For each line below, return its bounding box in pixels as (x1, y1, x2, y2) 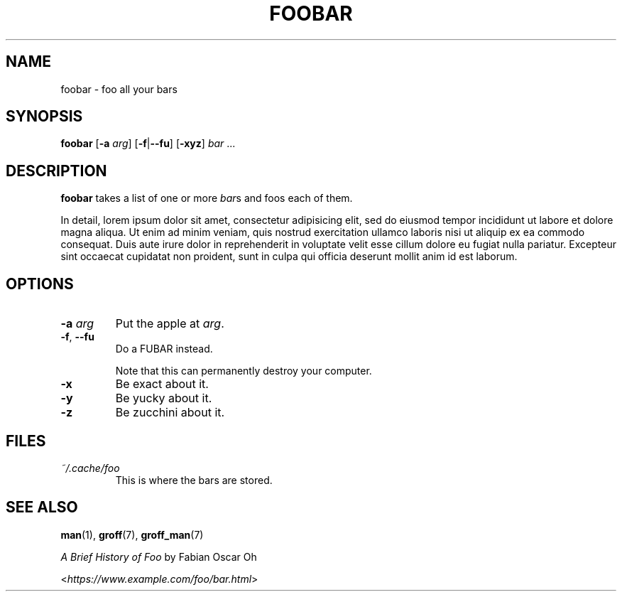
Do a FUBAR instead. (115, 343, 213, 355)
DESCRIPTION (6, 161, 107, 180)
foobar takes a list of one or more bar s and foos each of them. (60, 192, 353, 205)
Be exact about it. (115, 377, 209, 392)
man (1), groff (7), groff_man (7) (60, 528, 204, 541)
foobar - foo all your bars (60, 82, 178, 95)
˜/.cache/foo (60, 461, 120, 474)
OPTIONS (6, 274, 74, 293)
